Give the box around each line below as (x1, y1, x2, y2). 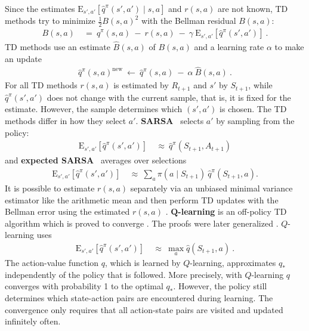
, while (248, 79, 273, 91)
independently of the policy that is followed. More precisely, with (5, 268, 242, 280)
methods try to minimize (5, 14, 95, 27)
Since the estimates (5, 2, 75, 14)
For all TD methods (5, 79, 78, 91)
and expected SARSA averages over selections (5, 154, 187, 166)
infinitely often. (5, 315, 61, 327)
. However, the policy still (173, 280, 267, 292)
